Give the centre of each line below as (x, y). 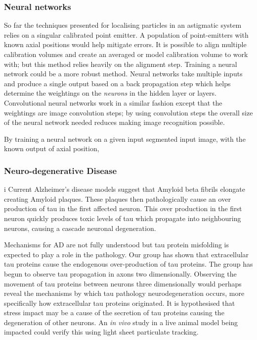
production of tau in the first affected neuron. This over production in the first (123, 208)
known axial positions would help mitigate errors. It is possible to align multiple (125, 44)
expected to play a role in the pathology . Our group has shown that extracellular (127, 254)
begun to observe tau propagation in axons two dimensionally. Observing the (120, 273)
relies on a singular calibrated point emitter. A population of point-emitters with (126, 34)
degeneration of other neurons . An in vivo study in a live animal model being (121, 322)
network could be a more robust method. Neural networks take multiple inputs (123, 74)
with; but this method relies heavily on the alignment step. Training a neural (121, 64)
